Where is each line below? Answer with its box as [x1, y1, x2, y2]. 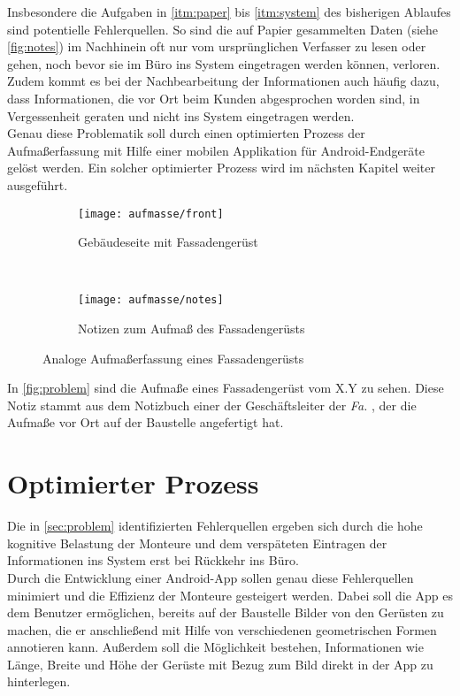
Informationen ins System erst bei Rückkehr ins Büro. [7, 551, 299, 570]
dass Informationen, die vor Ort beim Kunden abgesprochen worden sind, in [7, 88, 420, 107]
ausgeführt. [7, 175, 68, 194]
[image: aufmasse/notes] [78, 294, 224, 307]
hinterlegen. [7, 672, 71, 691]
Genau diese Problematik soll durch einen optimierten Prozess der [7, 124, 365, 142]
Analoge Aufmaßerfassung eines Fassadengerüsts [42, 348, 304, 367]
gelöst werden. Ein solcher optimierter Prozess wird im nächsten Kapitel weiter [7, 158, 436, 177]
